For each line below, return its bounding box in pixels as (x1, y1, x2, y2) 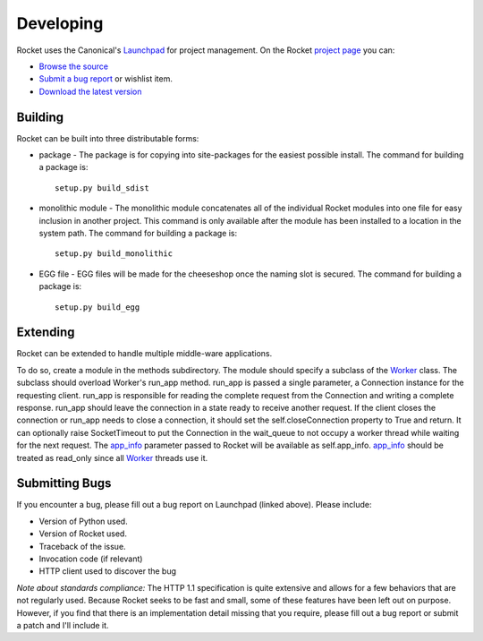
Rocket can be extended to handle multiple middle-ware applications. (16, 348, 273, 359)
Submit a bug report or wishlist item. (38, 73, 174, 84)
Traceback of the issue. (38, 541, 126, 551)
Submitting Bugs (16, 475, 112, 491)
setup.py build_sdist (55, 183, 149, 192)
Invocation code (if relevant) (38, 553, 143, 564)
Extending (16, 325, 75, 340)
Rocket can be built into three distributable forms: (16, 132, 199, 143)
